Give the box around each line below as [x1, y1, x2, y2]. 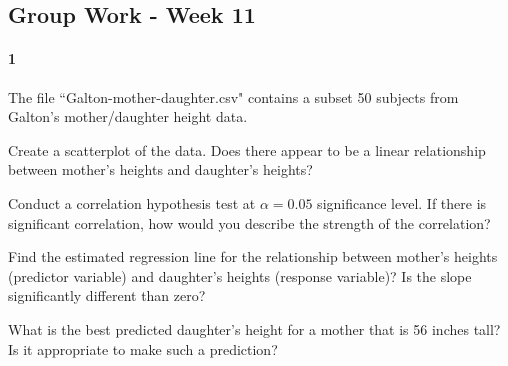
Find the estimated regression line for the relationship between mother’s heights [8, 246, 498, 267]
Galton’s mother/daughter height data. [8, 106, 248, 127]
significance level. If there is [317, 192, 487, 213]
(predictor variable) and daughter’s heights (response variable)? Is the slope [8, 265, 472, 286]
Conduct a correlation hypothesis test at [8, 192, 256, 213]
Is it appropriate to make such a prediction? [8, 338, 278, 359]
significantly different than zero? [8, 285, 206, 306]
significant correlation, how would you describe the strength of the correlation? [8, 212, 491, 233]
